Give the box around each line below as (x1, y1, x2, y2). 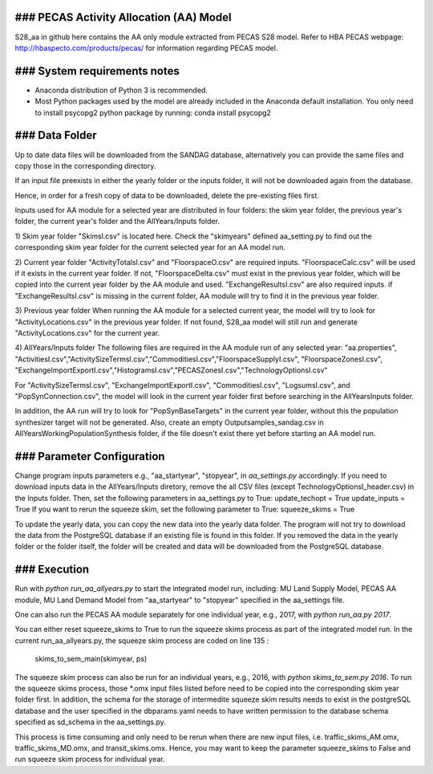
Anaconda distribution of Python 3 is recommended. (34, 85, 208, 95)
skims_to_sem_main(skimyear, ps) (34, 654, 148, 664)
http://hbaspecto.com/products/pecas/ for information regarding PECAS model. (14, 43, 278, 52)
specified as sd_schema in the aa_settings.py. (14, 717, 166, 727)
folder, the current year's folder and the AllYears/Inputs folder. (14, 217, 221, 226)
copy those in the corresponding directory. (14, 161, 156, 170)
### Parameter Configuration (14, 450, 165, 463)
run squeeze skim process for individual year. (14, 755, 165, 764)
